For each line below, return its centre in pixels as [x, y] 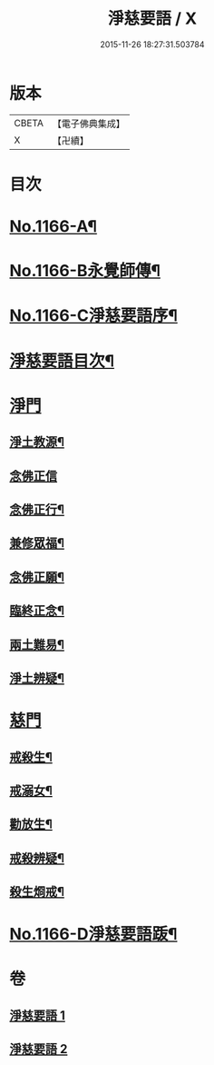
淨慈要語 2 [39, 1049]
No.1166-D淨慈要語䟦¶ [93, 935]
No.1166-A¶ [53, 227]
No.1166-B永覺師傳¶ [85, 271]
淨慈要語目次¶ [62, 361]
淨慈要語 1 [38, 1015]
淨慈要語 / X [152, 19]
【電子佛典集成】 [88, 124]
